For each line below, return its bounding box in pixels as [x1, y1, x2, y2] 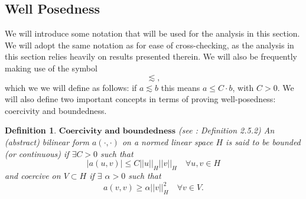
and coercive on [5, 169, 61, 181]
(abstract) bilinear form [5, 135, 89, 148]
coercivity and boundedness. [5, 104, 107, 116]
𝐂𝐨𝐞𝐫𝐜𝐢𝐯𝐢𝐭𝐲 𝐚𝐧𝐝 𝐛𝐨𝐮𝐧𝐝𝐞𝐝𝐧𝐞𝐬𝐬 [58, 127, 176, 136]
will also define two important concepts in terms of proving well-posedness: [5, 93, 276, 105]
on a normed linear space [122, 135, 213, 148]
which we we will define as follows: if [5, 81, 137, 93]
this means [161, 81, 200, 93]
